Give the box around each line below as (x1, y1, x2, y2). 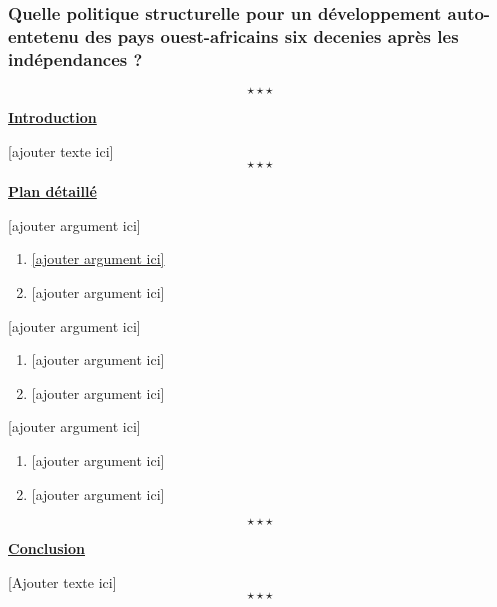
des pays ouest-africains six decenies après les (85, 23, 459, 48)
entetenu (8, 23, 79, 48)
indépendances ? (8, 46, 143, 71)
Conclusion (8, 538, 86, 559)
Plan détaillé (8, 181, 97, 202)
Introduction (8, 107, 97, 128)
